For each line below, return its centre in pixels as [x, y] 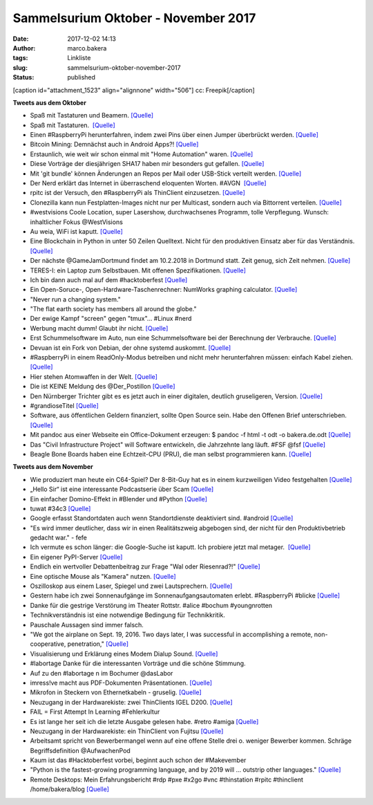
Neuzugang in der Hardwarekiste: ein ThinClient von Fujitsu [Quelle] [127, 731]
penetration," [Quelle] [98, 644]
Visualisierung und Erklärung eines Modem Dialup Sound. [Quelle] [124, 654]
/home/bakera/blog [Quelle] [70, 789]
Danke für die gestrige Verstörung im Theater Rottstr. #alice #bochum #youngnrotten [151, 605]
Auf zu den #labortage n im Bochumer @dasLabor [102, 673]
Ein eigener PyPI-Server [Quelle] [76, 557]
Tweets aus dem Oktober [49, 102]
